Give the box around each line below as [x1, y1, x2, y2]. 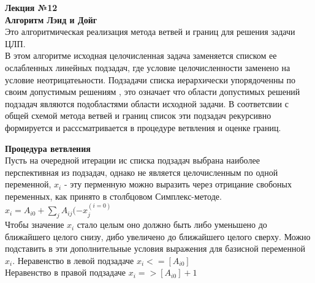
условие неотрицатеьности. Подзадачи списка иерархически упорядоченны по [5, 73, 296, 86]
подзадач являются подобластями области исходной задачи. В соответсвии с [5, 97, 289, 110]
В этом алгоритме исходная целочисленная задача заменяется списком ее [5, 49, 277, 62]
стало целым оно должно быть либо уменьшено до [77, 218, 267, 231]
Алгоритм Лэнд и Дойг [5, 13, 97, 26]
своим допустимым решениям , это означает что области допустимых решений [5, 85, 300, 98]
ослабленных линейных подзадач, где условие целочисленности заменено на [5, 61, 290, 74]
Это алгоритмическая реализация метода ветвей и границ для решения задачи [5, 25, 295, 38]
